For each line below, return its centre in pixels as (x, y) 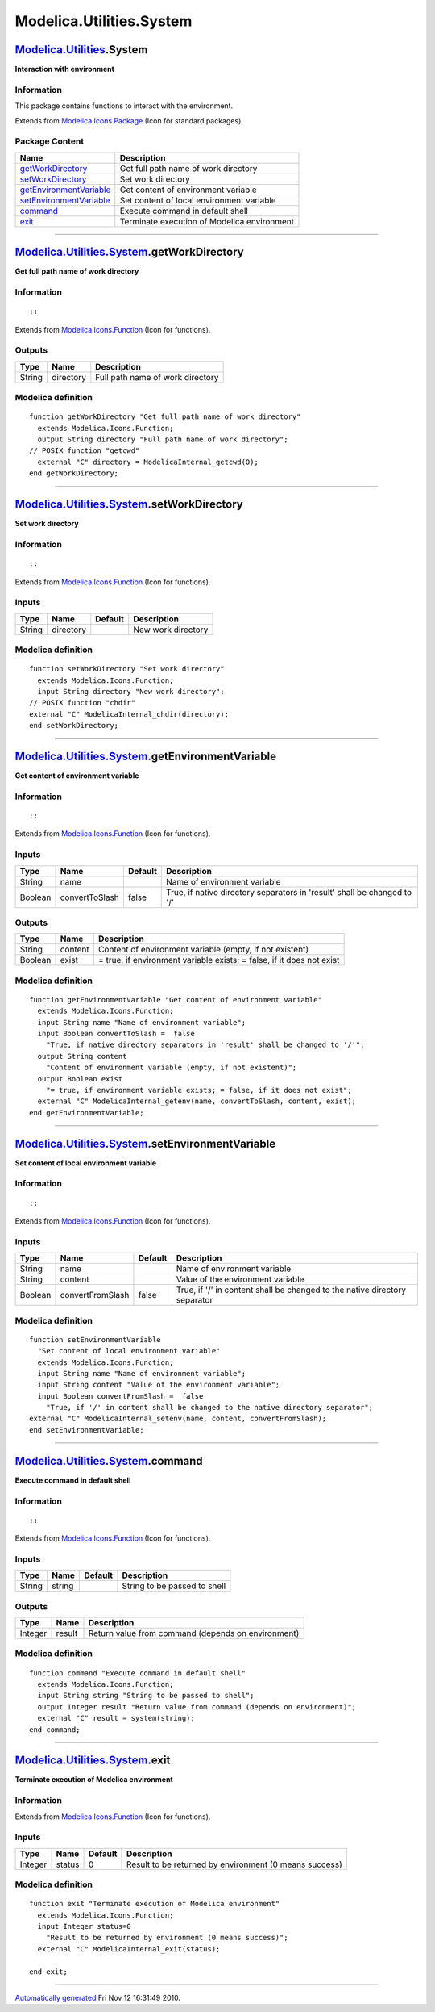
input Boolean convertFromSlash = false (120, 1396)
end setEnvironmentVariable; (87, 1430)
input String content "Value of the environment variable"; (159, 1385)
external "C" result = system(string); (116, 1718)
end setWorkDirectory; (74, 726)
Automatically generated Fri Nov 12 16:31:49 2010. (98, 1997)
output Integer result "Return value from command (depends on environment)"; (197, 1707)
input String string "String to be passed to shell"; (146, 1696)
